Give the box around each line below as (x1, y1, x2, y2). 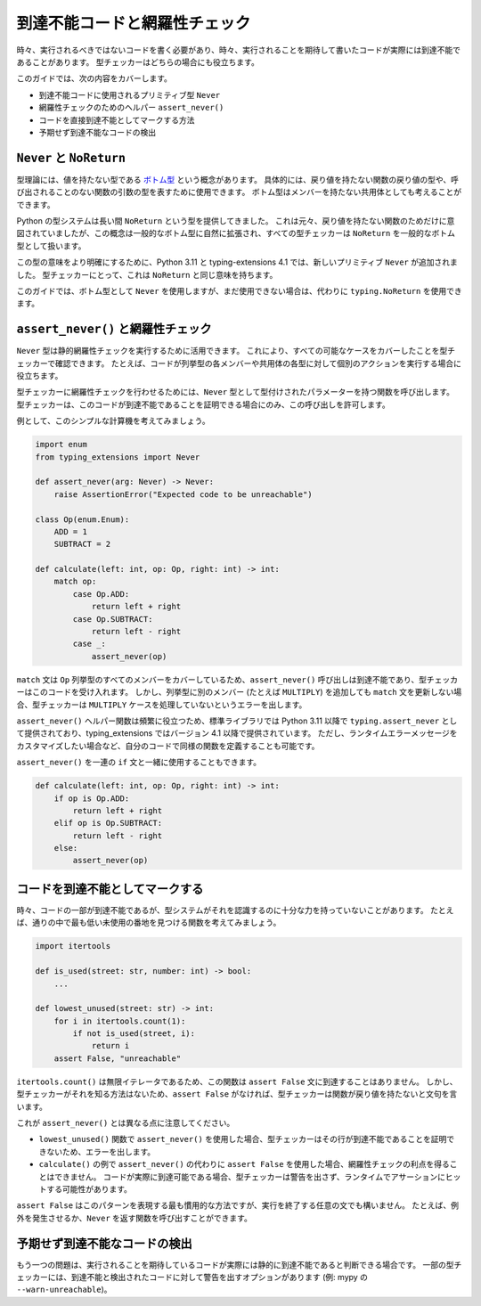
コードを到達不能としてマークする (16, 881, 204, 896)
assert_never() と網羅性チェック (16, 322, 212, 337)
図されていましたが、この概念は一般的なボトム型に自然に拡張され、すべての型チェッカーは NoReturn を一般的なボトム (16, 228, 456, 239)
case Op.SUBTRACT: (72, 614, 153, 624)
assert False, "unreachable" (53, 1053, 182, 1064)
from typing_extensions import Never (35, 452, 200, 462)
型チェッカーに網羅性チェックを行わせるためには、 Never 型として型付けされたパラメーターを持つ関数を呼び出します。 (16, 387, 454, 397)
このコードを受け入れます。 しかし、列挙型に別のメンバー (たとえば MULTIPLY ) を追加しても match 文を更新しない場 (31, 687, 462, 698)
